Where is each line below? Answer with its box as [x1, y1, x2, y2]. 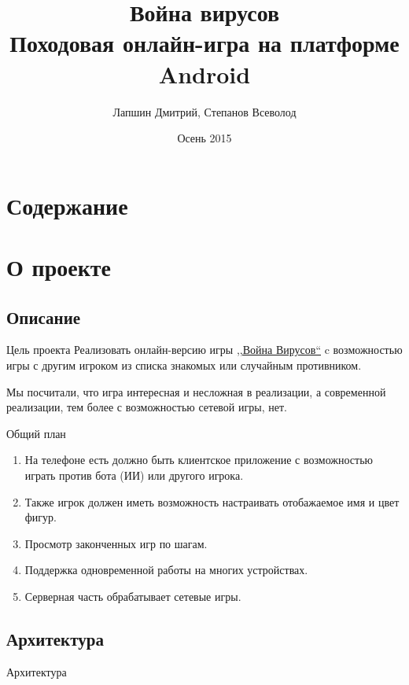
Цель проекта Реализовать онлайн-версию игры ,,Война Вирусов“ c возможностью [6, 341, 403, 358]
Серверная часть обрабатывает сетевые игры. [24, 587, 241, 604]
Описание [6, 304, 81, 329]
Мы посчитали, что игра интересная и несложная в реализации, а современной [6, 383, 386, 400]
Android [158, 57, 251, 90]
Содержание [6, 189, 128, 221]
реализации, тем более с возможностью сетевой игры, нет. [6, 399, 287, 415]
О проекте [6, 251, 111, 283]
